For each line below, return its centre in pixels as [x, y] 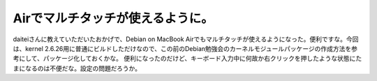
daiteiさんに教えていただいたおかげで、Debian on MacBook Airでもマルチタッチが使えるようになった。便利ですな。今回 [186, 39]
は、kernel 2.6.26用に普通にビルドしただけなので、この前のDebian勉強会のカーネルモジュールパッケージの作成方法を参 [185, 48]
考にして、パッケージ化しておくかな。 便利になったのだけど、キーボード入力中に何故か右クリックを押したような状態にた [187, 59]
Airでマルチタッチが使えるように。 [113, 18]
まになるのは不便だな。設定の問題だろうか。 [77, 68]
